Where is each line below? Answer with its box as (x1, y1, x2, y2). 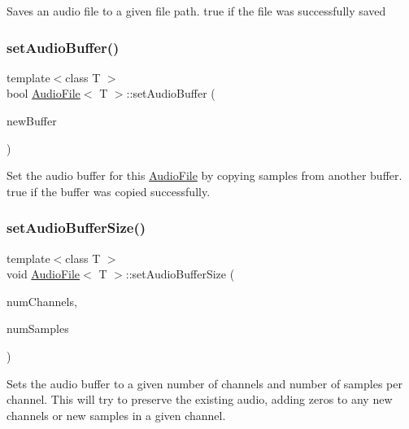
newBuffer (7, 112, 57, 129)
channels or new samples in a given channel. (7, 406, 226, 423)
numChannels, (7, 292, 77, 309)
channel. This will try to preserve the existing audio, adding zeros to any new (7, 391, 393, 408)
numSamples (7, 320, 69, 337)
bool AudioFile (7, 85, 80, 102)
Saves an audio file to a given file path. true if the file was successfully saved (7, 2, 386, 19)
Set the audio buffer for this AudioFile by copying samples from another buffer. (7, 167, 402, 184)
